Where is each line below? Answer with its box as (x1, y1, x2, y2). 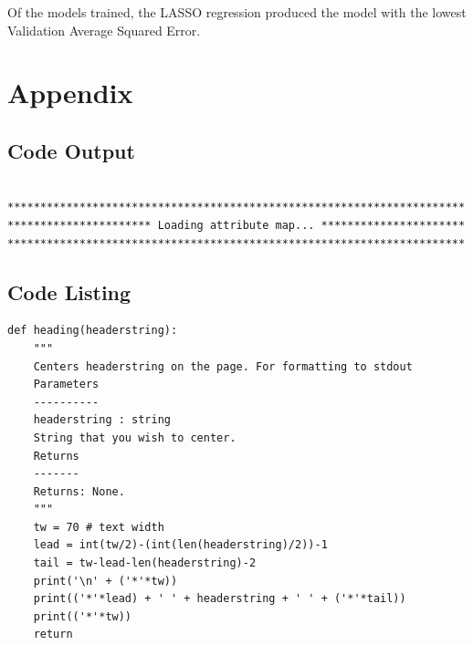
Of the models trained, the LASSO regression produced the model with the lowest (7, 3, 467, 21)
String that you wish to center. (33, 431, 236, 444)
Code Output (7, 136, 135, 164)
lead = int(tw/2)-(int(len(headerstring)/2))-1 (33, 538, 328, 552)
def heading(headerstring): (7, 324, 178, 338)
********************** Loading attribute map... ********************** (7, 218, 466, 232)
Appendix (7, 74, 133, 111)
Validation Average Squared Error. (7, 20, 201, 39)
